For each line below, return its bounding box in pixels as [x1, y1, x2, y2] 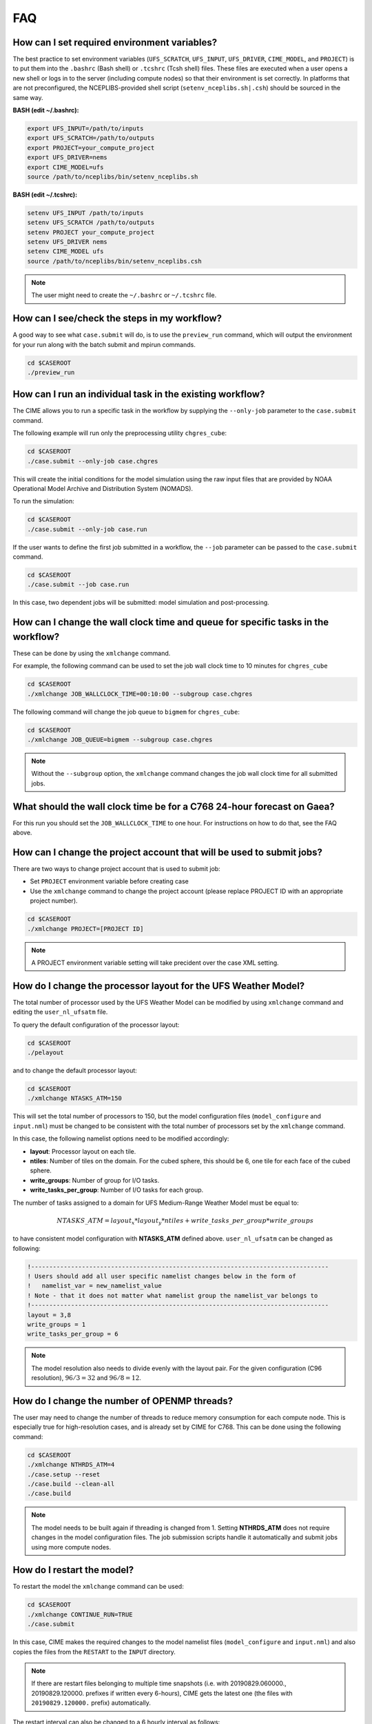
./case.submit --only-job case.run [27, 525, 147, 533]
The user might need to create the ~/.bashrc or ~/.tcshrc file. [31, 291, 217, 299]
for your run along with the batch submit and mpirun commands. [12, 340, 196, 348]
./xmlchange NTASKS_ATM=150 [27, 1094, 122, 1103]
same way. [12, 93, 44, 101]
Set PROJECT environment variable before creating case [30, 877, 189, 885]
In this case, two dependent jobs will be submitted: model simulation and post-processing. [12, 599, 270, 607]
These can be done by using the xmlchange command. [12, 649, 171, 657]
